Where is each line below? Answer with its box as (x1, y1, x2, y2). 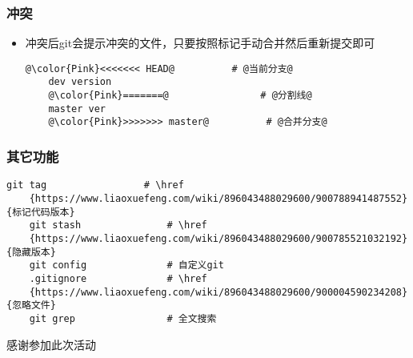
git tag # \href (6, 179, 184, 191)
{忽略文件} (6, 300, 56, 312)
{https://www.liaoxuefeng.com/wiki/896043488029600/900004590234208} (29, 286, 408, 298)
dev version (48, 76, 112, 88)
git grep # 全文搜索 (29, 312, 217, 324)
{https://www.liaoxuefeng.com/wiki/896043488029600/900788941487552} (29, 192, 408, 204)
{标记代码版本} (6, 206, 75, 218)
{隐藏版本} (6, 246, 56, 258)
